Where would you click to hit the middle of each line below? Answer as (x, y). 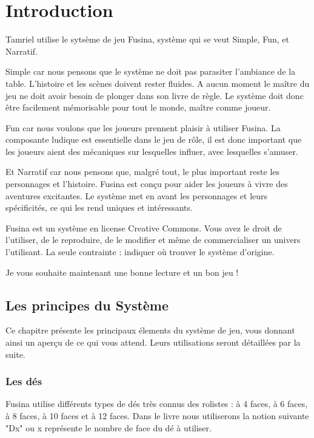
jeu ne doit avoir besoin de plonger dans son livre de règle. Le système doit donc (155, 95)
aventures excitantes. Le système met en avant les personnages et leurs (137, 195)
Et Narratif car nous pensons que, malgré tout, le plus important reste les (143, 172)
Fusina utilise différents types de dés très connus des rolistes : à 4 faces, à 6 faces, (157, 404)
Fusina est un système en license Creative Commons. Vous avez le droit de (144, 228)
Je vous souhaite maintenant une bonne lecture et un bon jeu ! (122, 272)
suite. (15, 354)
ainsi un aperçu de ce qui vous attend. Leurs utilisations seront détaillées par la (153, 342)
